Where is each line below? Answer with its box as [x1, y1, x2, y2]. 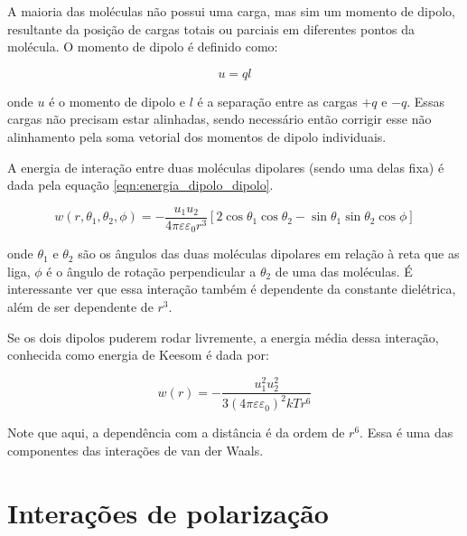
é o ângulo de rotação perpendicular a [46, 261, 257, 280]
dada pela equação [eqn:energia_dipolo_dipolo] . [7, 175, 274, 194]
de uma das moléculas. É [275, 261, 413, 280]
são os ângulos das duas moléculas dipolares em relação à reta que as [78, 244, 460, 263]
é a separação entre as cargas [197, 91, 358, 110]
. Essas [406, 91, 444, 110]
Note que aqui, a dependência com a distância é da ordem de [7, 423, 345, 442]
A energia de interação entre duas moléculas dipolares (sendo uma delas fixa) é [7, 157, 444, 176]
